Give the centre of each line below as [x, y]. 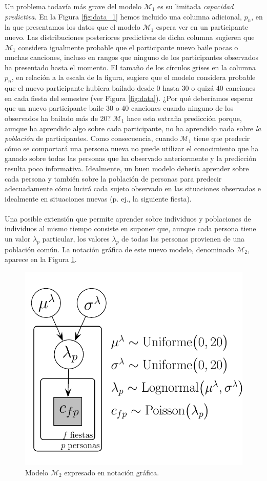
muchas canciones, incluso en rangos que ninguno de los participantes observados [131, 57]
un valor [18, 239]
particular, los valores [76, 239]
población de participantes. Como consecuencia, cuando [91, 138]
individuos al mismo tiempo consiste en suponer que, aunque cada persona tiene [130, 228]
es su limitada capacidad [196, 6]
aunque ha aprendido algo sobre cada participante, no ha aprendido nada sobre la [133, 128]
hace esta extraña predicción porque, [184, 118]
